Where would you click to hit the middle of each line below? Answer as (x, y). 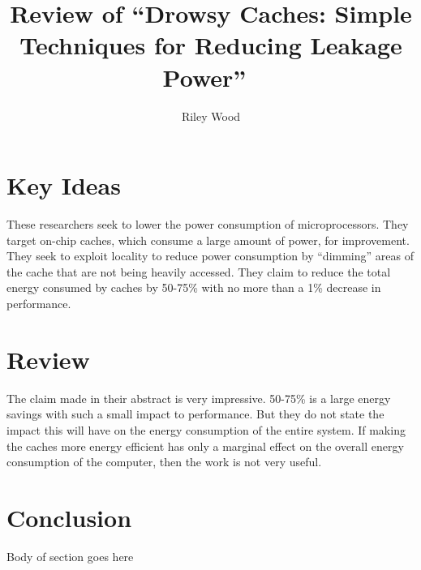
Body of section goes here (70, 556)
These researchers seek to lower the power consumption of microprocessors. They (208, 224)
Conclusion (69, 517)
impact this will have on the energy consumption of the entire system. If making (206, 429)
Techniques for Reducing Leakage (211, 45)
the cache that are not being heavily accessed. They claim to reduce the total (199, 271)
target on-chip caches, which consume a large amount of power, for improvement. (208, 240)
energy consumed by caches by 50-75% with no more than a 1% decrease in (194, 287)
